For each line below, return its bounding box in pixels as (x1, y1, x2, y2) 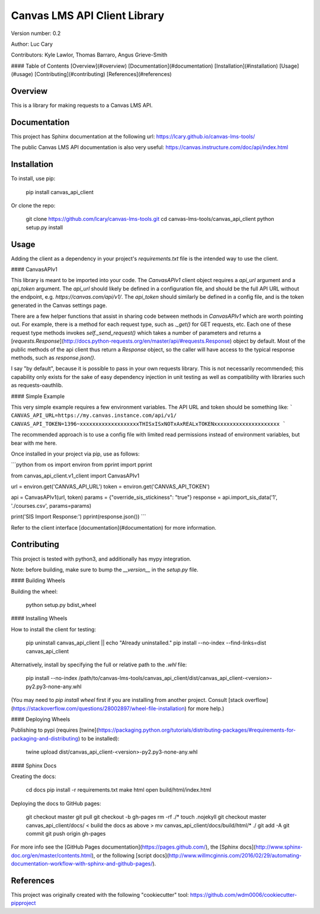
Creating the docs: (11, 773, 56, 780)
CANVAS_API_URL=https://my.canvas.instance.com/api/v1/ (11, 412, 177, 419)
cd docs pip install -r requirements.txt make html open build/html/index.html (25, 786, 212, 793)
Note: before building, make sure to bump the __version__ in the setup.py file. (11, 566, 199, 573)
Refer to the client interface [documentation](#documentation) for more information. (11, 524, 216, 531)
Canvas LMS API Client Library (11, 9, 165, 22)
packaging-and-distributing (11, 735, 78, 742)
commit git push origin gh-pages (25, 830, 106, 837)
